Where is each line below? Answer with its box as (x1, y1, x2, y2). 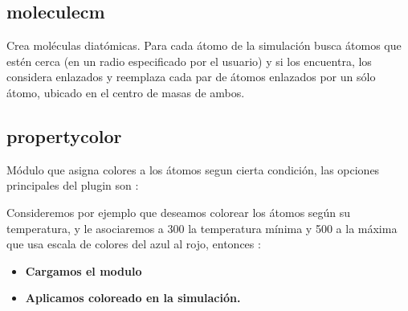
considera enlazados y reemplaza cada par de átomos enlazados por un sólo (6, 68, 376, 85)
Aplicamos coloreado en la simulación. (25, 289, 241, 306)
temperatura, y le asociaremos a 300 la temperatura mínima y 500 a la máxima (6, 219, 398, 236)
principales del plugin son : (6, 177, 139, 194)
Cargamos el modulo (25, 262, 142, 279)
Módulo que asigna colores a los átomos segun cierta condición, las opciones (6, 161, 380, 178)
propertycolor (6, 123, 122, 148)
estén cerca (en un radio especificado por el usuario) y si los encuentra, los (6, 52, 372, 69)
